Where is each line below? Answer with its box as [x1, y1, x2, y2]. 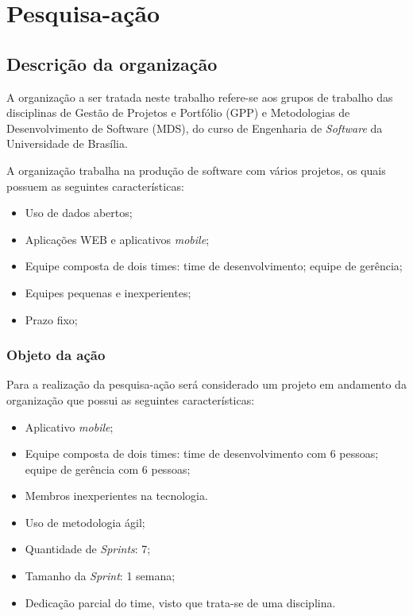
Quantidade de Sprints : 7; [25, 540, 151, 557]
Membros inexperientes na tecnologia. [25, 487, 208, 504]
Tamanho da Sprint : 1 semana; [25, 568, 176, 584]
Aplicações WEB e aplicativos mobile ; [25, 231, 210, 247]
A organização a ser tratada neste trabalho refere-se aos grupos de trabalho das [6, 88, 393, 105]
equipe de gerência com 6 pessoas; [25, 460, 191, 477]
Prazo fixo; [25, 311, 78, 327]
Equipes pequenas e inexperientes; [25, 284, 191, 300]
